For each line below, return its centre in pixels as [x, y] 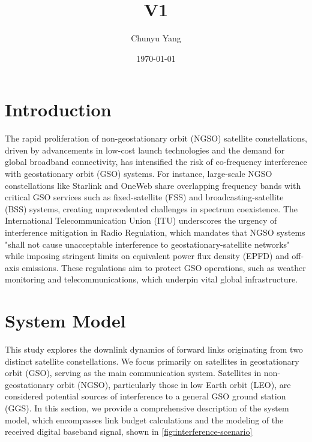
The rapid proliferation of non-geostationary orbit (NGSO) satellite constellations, [156, 138]
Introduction [58, 109]
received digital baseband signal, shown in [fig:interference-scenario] [129, 432]
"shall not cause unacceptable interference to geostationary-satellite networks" [148, 244]
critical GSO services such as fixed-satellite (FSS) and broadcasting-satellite [144, 197]
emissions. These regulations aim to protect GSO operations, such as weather [164, 267]
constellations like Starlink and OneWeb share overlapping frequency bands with [153, 185]
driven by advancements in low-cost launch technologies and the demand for [145, 150]
